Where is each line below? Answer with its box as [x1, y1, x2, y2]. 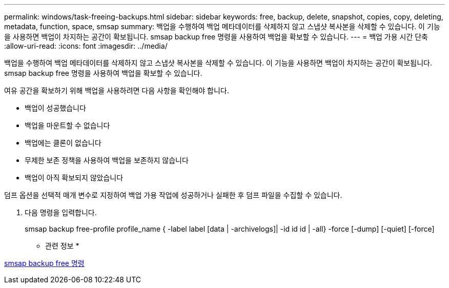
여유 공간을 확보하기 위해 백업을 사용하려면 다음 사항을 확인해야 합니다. [4, 86, 229, 95]
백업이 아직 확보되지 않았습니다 [25, 173, 124, 182]
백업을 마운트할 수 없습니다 [25, 121, 110, 130]
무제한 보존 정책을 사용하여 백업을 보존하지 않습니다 [25, 156, 189, 164]
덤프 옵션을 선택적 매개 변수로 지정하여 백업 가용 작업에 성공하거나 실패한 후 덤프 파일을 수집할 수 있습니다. [4, 191, 342, 199]
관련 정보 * [45, 241, 79, 250]
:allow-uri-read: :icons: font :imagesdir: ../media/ [4, 42, 168, 50]
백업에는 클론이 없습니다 [25, 138, 101, 147]
